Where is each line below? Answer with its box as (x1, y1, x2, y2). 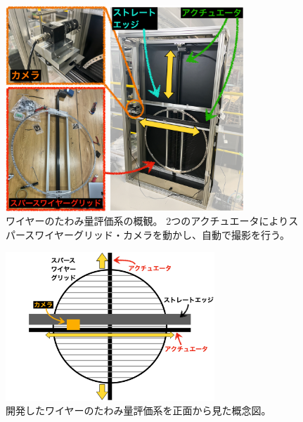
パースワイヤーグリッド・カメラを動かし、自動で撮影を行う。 (6, 228, 290, 242)
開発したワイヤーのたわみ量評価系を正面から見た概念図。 (6, 403, 271, 418)
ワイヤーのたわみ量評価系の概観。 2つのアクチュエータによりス (6, 213, 299, 228)
